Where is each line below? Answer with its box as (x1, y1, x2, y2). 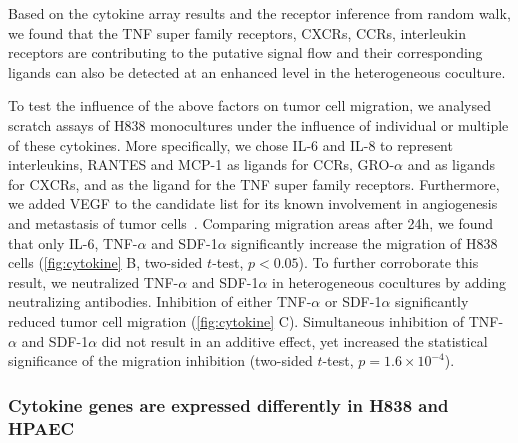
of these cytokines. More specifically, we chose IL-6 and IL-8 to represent (8, 134, 453, 155)
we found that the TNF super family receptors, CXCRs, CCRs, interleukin (8, 22, 466, 43)
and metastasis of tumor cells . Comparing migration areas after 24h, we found (8, 212, 494, 233)
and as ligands (407, 154, 495, 175)
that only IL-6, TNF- (8, 232, 138, 253)
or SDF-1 (324, 291, 382, 312)
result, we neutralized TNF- (8, 271, 179, 292)
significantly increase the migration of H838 (231, 232, 498, 253)
